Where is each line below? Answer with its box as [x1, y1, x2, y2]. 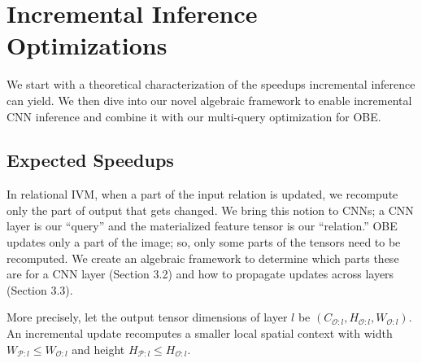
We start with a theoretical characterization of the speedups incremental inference [7, 76, 415, 93]
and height [72, 340, 125, 357]
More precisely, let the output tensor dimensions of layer [7, 308, 288, 326]
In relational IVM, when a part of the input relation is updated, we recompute [7, 186, 398, 203]
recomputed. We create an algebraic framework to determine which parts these [7, 249, 399, 266]
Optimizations [7, 28, 167, 62]
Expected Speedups [7, 147, 174, 173]
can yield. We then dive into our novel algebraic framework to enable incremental [7, 91, 412, 108]
